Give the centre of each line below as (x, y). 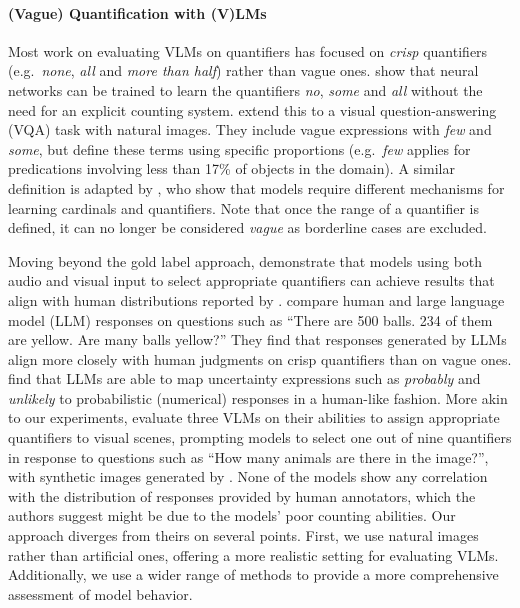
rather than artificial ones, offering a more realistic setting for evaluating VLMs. (253, 554)
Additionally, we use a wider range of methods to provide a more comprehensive (253, 574)
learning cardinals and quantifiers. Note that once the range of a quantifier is (244, 207)
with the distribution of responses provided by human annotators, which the (242, 495)
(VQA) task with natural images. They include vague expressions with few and (250, 129)
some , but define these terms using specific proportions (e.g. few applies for (239, 148)
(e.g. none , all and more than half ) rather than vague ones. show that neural (243, 70)
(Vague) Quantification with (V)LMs (137, 12)
